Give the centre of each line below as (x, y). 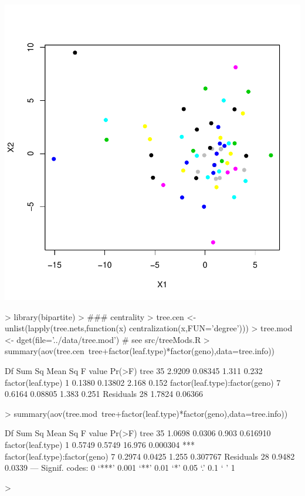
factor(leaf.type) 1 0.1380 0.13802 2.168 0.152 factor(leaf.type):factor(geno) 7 (143, 382)
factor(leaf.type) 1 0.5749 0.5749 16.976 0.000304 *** (100, 444)
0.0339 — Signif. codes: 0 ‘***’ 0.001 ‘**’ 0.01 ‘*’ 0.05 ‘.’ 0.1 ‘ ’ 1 (120, 468)
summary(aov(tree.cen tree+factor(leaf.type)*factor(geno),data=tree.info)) (140, 351)
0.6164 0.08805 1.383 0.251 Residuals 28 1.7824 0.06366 (104, 394)
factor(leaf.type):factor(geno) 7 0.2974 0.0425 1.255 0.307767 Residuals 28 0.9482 (150, 456)
